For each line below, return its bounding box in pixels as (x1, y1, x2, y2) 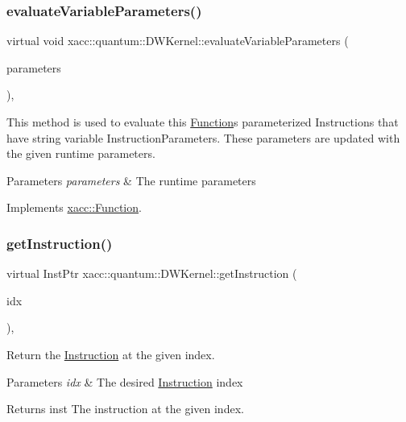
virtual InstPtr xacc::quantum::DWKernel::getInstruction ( (6, 265, 297, 282)
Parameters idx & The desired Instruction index (6, 373, 243, 390)
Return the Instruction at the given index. (6, 345, 215, 362)
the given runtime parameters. (6, 145, 155, 162)
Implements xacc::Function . (6, 199, 142, 216)
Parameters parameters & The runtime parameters (6, 172, 256, 188)
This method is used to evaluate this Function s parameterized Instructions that (6, 114, 399, 130)
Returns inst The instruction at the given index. (6, 400, 244, 417)
